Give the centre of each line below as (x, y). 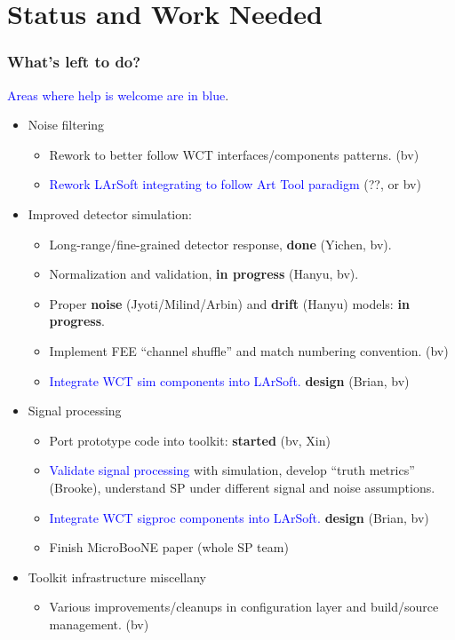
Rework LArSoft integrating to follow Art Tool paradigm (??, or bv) (235, 184)
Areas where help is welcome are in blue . (118, 95)
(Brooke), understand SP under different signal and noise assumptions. (242, 487)
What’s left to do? (74, 62)
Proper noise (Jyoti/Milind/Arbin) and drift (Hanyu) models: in (229, 303)
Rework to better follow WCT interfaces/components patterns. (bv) (234, 154)
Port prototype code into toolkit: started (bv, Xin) (190, 440)
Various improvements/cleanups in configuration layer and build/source (244, 607)
